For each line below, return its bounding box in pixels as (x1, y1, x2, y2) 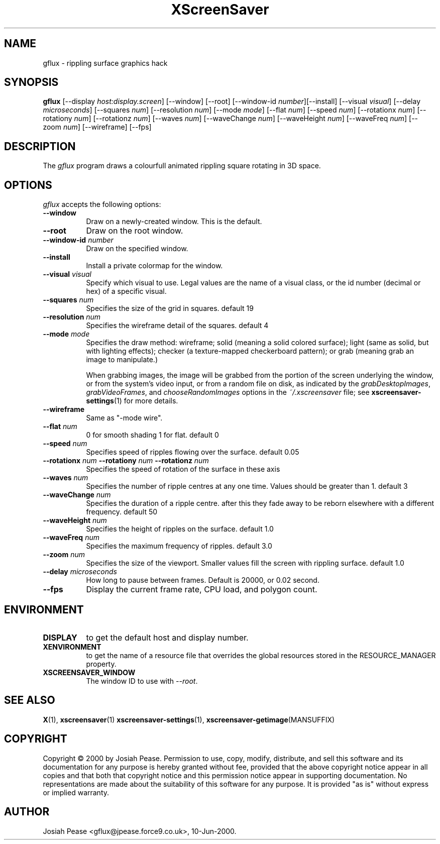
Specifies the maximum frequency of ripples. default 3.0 (86, 542, 272, 551)
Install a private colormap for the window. (86, 261, 223, 270)
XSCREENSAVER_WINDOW (43, 668, 136, 677)
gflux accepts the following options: (43, 200, 161, 209)
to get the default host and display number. (86, 632, 249, 643)
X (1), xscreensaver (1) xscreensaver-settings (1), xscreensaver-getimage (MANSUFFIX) (43, 715, 335, 724)
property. (86, 659, 117, 668)
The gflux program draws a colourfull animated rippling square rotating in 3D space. (43, 161, 321, 170)
